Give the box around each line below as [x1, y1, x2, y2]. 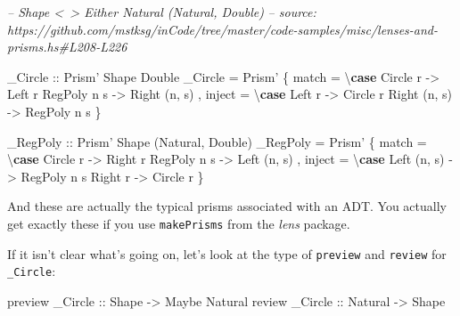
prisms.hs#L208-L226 [7, 37, 127, 56]
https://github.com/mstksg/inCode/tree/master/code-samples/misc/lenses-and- [7, 20, 439, 38]
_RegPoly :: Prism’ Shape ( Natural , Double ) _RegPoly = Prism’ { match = [7, 132, 427, 150]
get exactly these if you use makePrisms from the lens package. [7, 214, 350, 232]
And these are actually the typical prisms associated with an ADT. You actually [7, 197, 447, 215]
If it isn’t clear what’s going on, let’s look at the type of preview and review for [7, 244, 447, 263]
